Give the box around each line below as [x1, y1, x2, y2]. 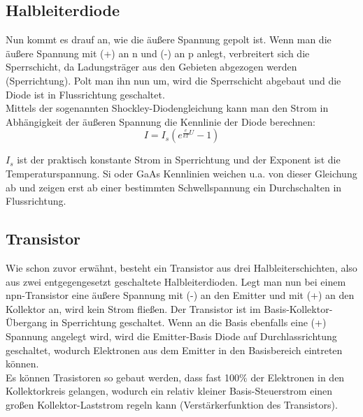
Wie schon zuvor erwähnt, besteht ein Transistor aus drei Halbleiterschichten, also [6, 260, 357, 275]
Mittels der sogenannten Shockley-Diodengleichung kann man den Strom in [6, 101, 329, 115]
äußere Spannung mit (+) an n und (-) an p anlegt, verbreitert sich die [6, 45, 310, 60]
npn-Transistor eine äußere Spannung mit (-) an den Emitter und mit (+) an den [6, 288, 355, 302]
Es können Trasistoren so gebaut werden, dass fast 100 [6, 370, 240, 384]
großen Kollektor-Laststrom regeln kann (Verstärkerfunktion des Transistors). [6, 397, 338, 411]
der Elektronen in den [250, 370, 345, 384]
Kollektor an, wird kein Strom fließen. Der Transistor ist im [6, 301, 261, 316]
